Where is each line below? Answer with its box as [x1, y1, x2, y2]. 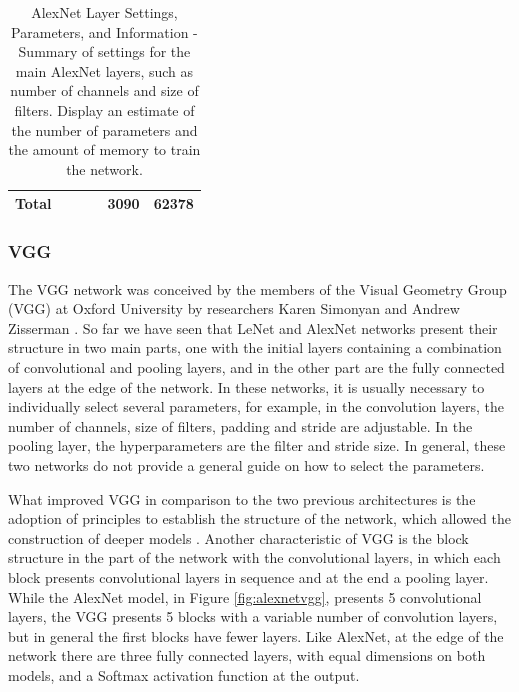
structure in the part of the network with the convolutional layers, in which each [8, 547, 501, 568]
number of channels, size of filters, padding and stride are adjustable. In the [8, 415, 473, 436]
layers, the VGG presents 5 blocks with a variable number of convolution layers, [8, 606, 498, 627]
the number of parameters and [11, 119, 198, 140]
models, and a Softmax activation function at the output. [8, 664, 360, 685]
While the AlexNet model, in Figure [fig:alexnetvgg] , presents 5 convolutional [8, 586, 482, 607]
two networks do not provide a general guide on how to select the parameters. [8, 455, 485, 475]
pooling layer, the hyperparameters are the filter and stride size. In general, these [8, 435, 506, 456]
